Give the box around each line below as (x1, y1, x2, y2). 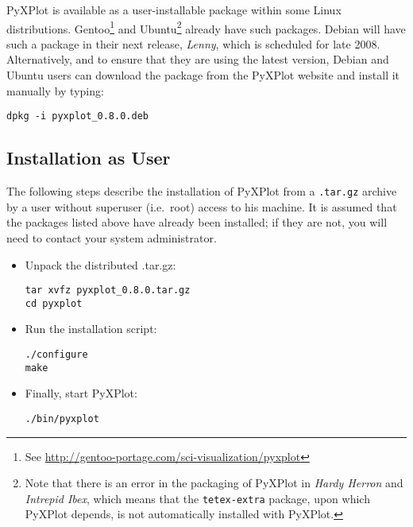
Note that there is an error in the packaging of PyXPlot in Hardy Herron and (25, 475, 403, 491)
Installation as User (6, 145, 171, 170)
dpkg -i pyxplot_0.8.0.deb (6, 110, 149, 122)
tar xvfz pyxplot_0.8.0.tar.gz (25, 285, 191, 296)
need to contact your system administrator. (6, 229, 217, 246)
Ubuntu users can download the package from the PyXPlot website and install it (6, 67, 400, 83)
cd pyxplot (25, 297, 83, 309)
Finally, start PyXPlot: (25, 385, 137, 401)
